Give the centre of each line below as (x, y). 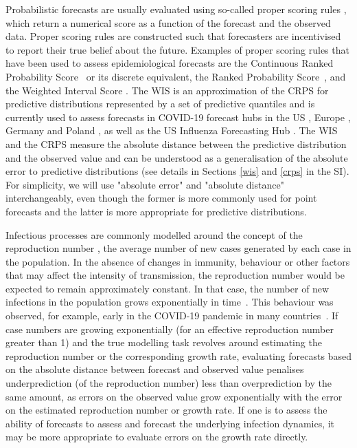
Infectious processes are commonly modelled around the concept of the (154, 234)
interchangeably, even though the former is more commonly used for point (161, 198)
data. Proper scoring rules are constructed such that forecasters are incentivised (173, 36)
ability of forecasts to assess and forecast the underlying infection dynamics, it (170, 423)
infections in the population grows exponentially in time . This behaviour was (170, 302)
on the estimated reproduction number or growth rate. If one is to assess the (166, 410)
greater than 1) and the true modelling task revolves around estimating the (164, 342)
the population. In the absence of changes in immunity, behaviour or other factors (178, 261)
